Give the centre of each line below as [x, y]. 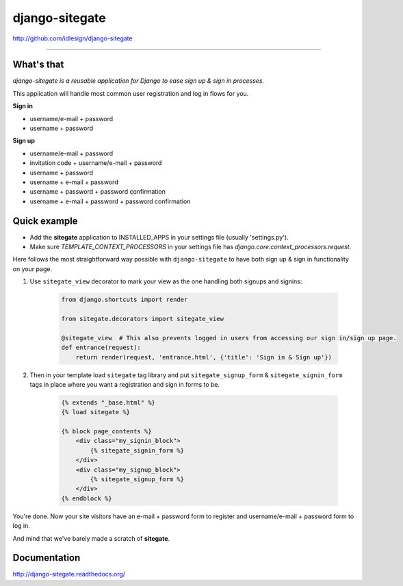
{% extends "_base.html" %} [108, 403]
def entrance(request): [101, 348]
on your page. [32, 269]
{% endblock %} [87, 498]
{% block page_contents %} [106, 432]
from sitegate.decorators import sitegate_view [142, 319]
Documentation [47, 558]
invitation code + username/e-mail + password [96, 163]
